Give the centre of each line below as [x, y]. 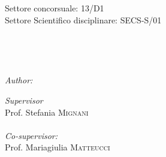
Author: [19, 80]
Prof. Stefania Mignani [47, 112]
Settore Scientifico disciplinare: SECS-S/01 [83, 19]
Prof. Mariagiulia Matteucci [58, 147]
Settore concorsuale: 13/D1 [55, 8]
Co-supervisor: [31, 135]
